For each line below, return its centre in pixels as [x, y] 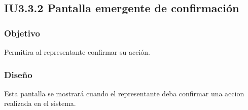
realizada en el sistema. [40, 103]
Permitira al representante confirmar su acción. [77, 52]
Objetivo [22, 33]
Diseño [18, 74]
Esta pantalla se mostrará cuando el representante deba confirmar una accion [124, 93]
